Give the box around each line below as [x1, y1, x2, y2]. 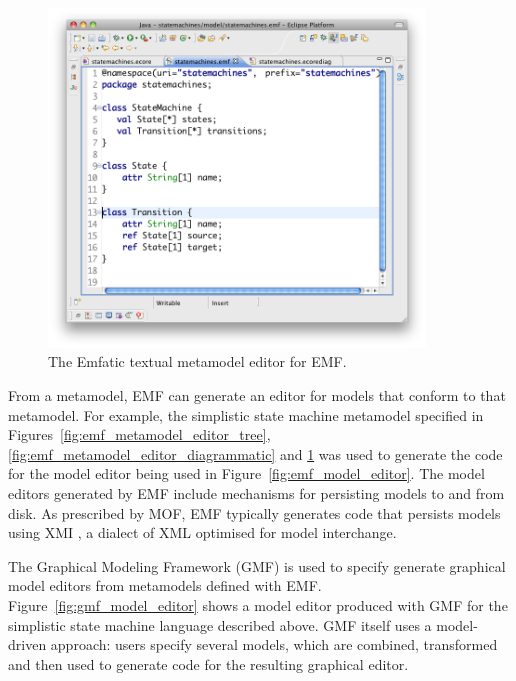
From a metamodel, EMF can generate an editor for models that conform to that [8, 385, 506, 406]
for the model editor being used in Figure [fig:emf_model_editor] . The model [8, 463, 485, 484]
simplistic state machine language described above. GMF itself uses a [8, 614, 432, 635]
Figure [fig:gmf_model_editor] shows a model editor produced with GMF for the [8, 594, 508, 615]
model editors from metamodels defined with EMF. [8, 575, 322, 596]
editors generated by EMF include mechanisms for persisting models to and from [8, 483, 505, 504]
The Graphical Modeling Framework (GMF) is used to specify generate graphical [8, 555, 506, 576]
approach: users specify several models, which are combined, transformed [50, 634, 498, 655]
